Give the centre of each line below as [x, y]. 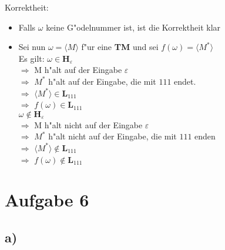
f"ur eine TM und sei [120, 47]
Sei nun [32, 47]
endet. [185, 81]
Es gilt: [31, 58]
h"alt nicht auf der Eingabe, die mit [113, 136]
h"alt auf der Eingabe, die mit [102, 81]
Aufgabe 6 [47, 200]
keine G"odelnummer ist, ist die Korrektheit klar [133, 27]
